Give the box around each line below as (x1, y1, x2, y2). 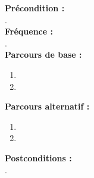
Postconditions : (5, 151, 72, 164)
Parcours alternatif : (5, 100, 90, 113)
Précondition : (5, 2, 65, 14)
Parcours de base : (5, 48, 82, 61)
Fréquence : (5, 25, 53, 38)
